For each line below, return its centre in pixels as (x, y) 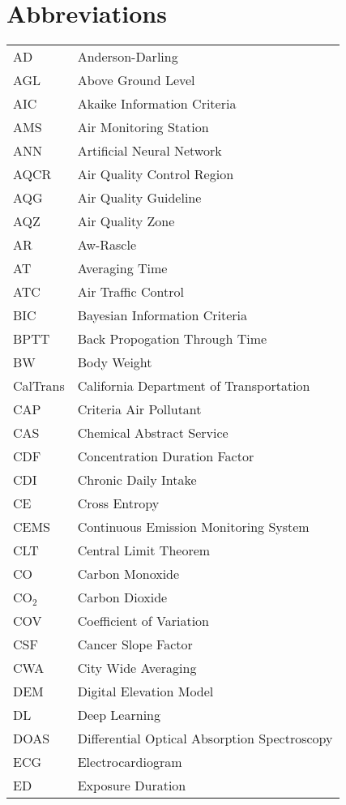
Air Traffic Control (130, 292)
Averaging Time (122, 268)
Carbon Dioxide (122, 597)
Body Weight (115, 362)
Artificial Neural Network (150, 151)
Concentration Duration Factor (166, 456)
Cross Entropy (118, 503)
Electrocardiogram (130, 762)
